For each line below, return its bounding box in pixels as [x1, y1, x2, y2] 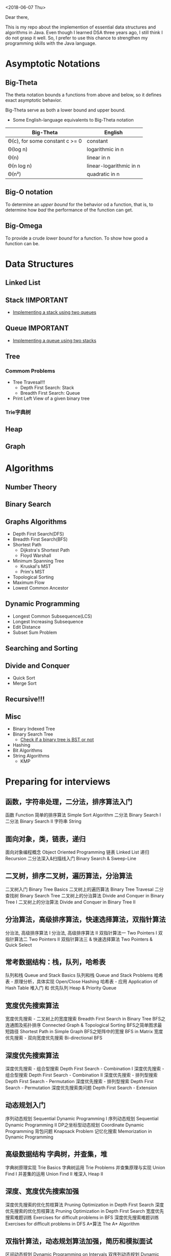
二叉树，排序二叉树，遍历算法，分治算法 [5, 872, 132, 881]
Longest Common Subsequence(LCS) [12, 613, 93, 619]
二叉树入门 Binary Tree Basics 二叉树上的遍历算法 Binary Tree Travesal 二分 [5, 886, 164, 892]
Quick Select [5, 942, 32, 948]
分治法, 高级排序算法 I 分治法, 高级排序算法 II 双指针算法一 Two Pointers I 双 [5, 929, 163, 936]
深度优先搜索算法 [5, 1051, 59, 1060]
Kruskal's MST [20, 563, 51, 569]
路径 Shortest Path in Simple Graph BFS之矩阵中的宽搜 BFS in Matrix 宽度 [9, 1029, 163, 1035]
